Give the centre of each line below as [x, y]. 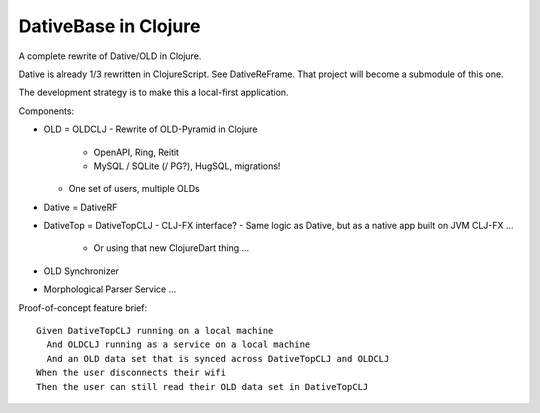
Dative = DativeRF [80, 207]
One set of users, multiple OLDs [134, 189]
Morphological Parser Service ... [110, 289]
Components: [46, 111]
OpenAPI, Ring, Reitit [136, 152]
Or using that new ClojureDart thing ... [171, 248]
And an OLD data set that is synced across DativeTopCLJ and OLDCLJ [218, 358]
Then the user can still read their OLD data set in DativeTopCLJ [202, 386]
